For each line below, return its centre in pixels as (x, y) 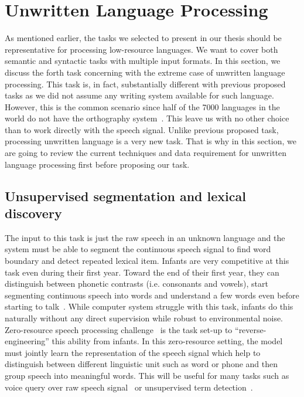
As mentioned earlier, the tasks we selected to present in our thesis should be (143, 38)
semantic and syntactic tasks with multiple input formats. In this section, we (143, 61)
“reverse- (251, 329)
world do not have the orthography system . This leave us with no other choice (147, 118)
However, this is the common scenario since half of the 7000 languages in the (142, 106)
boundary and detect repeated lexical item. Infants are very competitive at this (147, 261)
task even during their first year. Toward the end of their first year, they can (142, 272)
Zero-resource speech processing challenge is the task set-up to (119, 329)
